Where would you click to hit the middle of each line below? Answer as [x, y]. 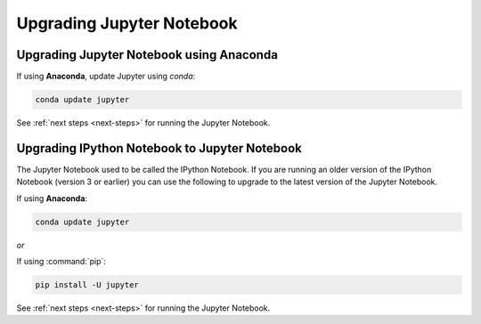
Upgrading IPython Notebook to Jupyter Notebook [159, 148]
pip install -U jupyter [87, 285]
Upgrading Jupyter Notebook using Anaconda [147, 55]
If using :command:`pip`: [61, 262]
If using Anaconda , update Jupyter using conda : [106, 77]
